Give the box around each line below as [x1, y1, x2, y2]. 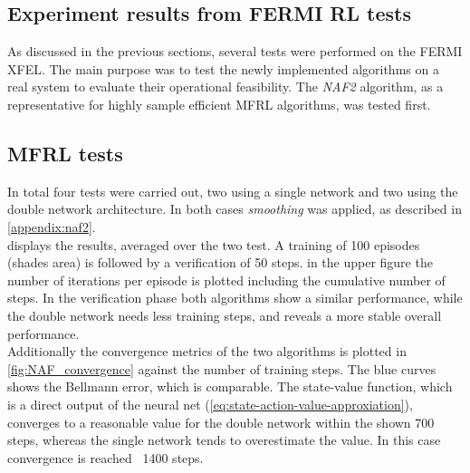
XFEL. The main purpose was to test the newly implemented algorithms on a [7, 59, 439, 78]
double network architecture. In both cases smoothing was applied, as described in [7, 199, 462, 218]
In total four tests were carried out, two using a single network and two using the [7, 181, 458, 200]
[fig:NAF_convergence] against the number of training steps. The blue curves [7, 359, 436, 378]
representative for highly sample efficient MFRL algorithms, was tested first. [7, 94, 431, 113]
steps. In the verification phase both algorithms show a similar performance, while [7, 288, 463, 307]
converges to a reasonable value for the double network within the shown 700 [7, 412, 435, 431]
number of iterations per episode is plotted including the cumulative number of [7, 270, 446, 289]
